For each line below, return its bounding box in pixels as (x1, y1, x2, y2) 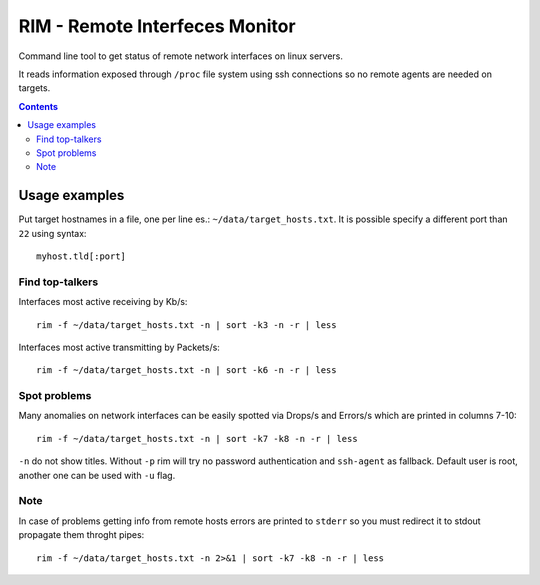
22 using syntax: (18, 227, 87, 239)
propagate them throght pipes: (18, 529, 145, 541)
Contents (18, 100, 59, 112)
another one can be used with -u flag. (18, 469, 176, 481)
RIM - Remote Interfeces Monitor (18, 15, 296, 37)
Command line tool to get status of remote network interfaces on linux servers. (18, 50, 344, 62)
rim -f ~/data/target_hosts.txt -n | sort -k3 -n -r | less (36, 319, 337, 330)
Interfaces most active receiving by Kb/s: (18, 296, 188, 308)
